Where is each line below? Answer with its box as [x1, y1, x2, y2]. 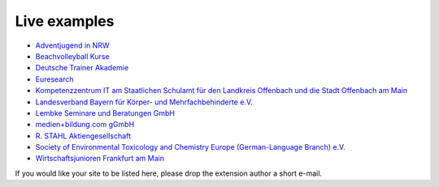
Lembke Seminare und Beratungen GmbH [35, 108, 175, 117]
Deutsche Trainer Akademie [35, 63, 129, 73]
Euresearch [35, 74, 74, 84]
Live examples [15, 12, 115, 30]
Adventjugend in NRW [35, 40, 110, 50]
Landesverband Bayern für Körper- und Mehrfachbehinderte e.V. [35, 97, 253, 107]
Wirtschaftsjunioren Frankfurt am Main [35, 154, 164, 164]
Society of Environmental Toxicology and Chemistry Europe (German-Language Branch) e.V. [35, 142, 346, 152]
